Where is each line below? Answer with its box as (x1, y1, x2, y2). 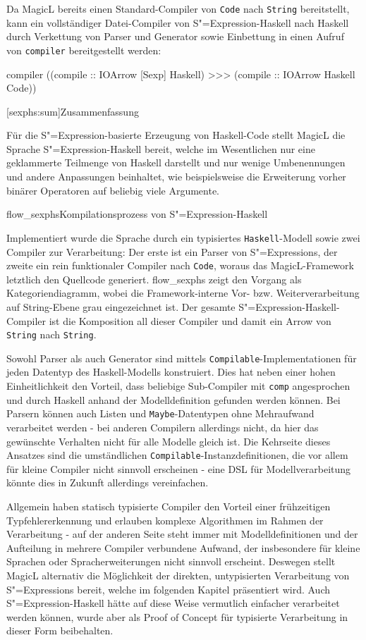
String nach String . (6, 327, 97, 342)
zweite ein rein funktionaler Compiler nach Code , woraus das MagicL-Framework (6, 258, 354, 273)
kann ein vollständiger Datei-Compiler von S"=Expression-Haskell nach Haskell (6, 15, 349, 30)
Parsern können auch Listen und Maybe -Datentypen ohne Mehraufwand (6, 406, 315, 421)
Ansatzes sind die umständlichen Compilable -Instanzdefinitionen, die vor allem (6, 448, 348, 462)
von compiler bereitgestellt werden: (6, 42, 161, 57)
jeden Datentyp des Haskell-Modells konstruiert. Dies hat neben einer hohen (6, 364, 336, 379)
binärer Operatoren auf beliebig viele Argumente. (6, 183, 220, 197)
